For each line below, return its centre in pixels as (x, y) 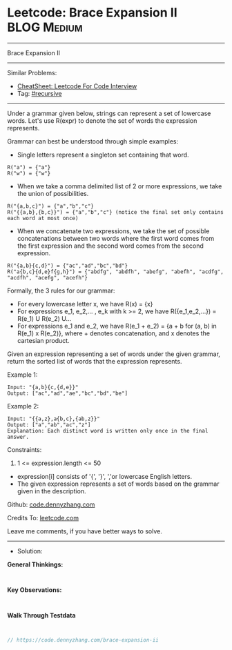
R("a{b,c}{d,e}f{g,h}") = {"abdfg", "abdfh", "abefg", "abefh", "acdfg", (116, 272)
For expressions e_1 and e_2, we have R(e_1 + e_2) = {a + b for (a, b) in (117, 326)
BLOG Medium (45, 27)
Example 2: (23, 406)
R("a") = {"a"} (29, 167)
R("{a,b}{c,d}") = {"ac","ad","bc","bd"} (68, 266)
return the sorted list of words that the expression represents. (95, 361)
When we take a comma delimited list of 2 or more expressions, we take (119, 186)
